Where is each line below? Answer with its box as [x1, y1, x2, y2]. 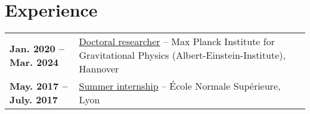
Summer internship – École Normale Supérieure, [79, 79, 281, 93]
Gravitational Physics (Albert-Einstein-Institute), [79, 48, 286, 62]
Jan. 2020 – [10, 41, 65, 55]
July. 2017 [10, 93, 58, 107]
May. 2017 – [10, 79, 68, 93]
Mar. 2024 [10, 55, 59, 69]
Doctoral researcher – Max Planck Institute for [79, 34, 275, 49]
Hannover [79, 62, 119, 76]
